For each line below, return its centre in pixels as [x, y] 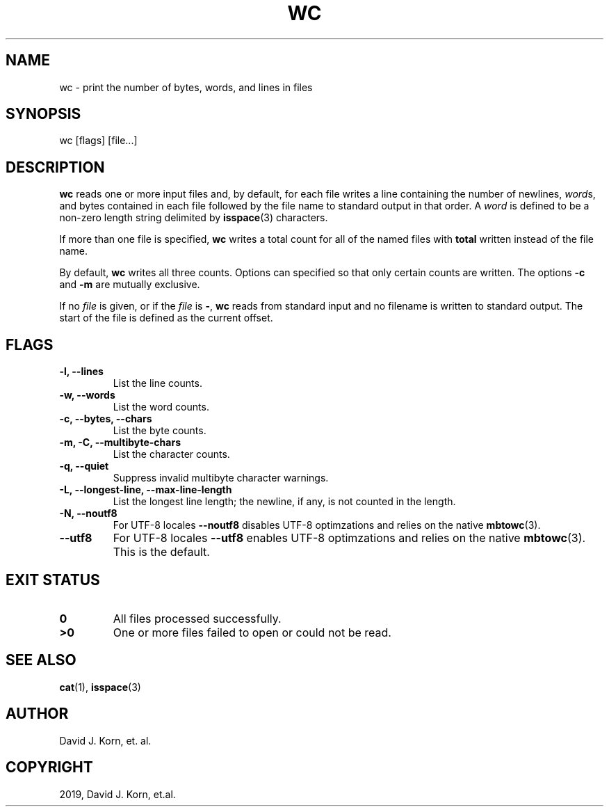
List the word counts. [161, 407]
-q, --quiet [84, 466]
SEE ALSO [41, 660]
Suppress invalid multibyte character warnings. [221, 478]
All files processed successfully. [197, 618]
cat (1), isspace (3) [100, 687]
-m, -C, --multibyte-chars [120, 443]
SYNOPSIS [43, 114]
